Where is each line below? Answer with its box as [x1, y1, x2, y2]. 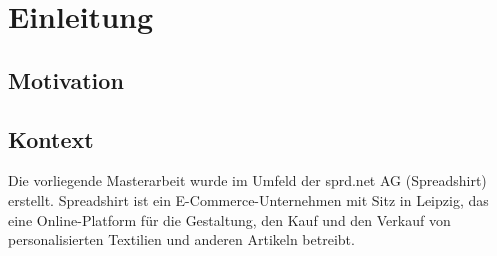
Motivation [8, 64, 124, 95]
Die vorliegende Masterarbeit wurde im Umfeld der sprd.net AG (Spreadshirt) [8, 170, 487, 191]
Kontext [8, 123, 94, 154]
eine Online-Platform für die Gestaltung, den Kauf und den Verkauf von [8, 209, 451, 230]
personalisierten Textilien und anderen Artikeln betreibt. [8, 229, 355, 250]
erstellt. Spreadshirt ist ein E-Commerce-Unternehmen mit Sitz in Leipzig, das [8, 189, 489, 210]
